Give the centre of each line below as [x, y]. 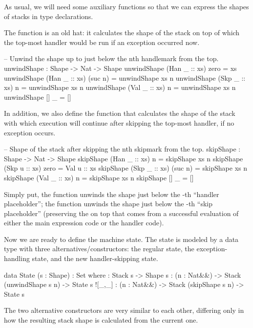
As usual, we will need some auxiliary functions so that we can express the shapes [126, 6]
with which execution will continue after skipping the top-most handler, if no [119, 122]
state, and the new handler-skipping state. [95, 258]
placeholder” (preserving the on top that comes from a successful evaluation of [121, 213]
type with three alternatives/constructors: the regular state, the [99, 249]
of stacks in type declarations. [49, 16]
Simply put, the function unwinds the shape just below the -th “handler [112, 194]
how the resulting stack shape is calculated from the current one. [101, 320]
